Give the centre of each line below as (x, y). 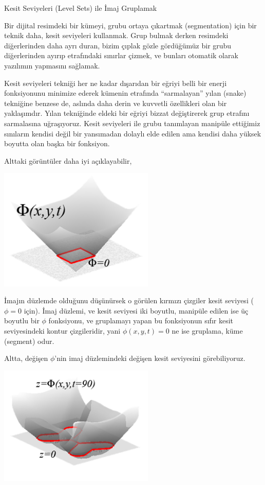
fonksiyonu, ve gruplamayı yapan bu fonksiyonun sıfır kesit (141, 321)
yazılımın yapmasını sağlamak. (52, 65)
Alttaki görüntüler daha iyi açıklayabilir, (68, 160)
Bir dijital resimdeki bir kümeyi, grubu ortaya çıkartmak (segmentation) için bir (130, 25)
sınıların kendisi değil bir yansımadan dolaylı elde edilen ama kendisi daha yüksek (133, 133)
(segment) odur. (29, 341)
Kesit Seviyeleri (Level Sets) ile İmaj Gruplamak (81, 8)
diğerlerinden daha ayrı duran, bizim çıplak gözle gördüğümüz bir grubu (118, 45)
